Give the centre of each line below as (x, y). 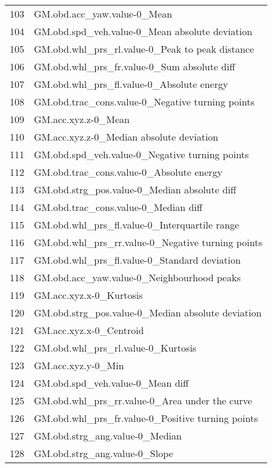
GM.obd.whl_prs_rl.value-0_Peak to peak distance (144, 49)
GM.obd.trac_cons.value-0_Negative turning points (144, 102)
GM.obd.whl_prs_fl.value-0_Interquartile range (137, 225)
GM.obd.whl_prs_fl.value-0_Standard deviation (138, 260)
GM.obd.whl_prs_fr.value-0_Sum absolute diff (135, 66)
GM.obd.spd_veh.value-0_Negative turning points (141, 154)
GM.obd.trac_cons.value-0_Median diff (118, 207)
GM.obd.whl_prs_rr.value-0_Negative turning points (148, 242)
